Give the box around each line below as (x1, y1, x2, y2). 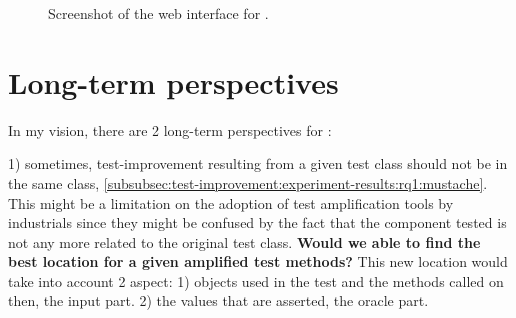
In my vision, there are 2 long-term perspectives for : (8, 119, 332, 140)
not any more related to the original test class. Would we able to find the (8, 231, 481, 252)
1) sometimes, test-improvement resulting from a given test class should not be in (8, 153, 508, 174)
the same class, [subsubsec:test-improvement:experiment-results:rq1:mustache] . (8, 172, 488, 193)
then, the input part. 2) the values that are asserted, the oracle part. (8, 290, 429, 311)
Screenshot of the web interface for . (48, 3, 269, 23)
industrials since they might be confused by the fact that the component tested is (8, 212, 507, 233)
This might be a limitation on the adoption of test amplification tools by (8, 192, 454, 213)
